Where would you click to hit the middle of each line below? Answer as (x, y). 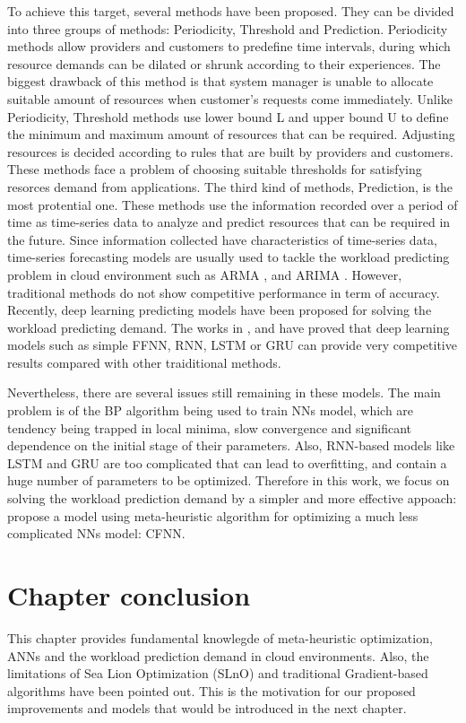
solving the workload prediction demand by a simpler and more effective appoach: (232, 498)
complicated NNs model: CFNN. (96, 533)
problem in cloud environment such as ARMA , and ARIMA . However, (205, 274)
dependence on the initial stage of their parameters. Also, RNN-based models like (231, 445)
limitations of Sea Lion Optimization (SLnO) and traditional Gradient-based (218, 673)
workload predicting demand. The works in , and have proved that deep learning (229, 327)
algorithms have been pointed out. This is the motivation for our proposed (211, 690)
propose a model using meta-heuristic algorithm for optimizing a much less (213, 515)
